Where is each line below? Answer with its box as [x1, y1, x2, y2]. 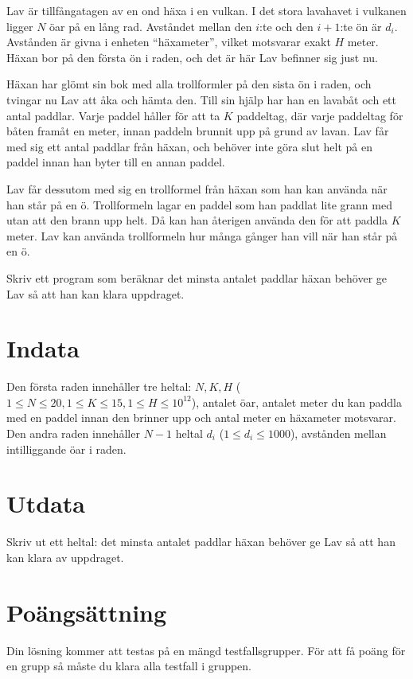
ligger [6, 18, 33, 34]
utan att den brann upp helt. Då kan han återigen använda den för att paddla [6, 212, 388, 228]
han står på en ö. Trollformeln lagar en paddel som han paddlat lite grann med [6, 196, 392, 213]
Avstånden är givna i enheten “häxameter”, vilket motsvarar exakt [6, 33, 331, 50]
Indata [6, 332, 80, 365]
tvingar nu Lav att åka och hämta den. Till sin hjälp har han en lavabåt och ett [6, 91, 396, 107]
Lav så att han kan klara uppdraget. [6, 285, 185, 302]
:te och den [259, 18, 314, 34]
